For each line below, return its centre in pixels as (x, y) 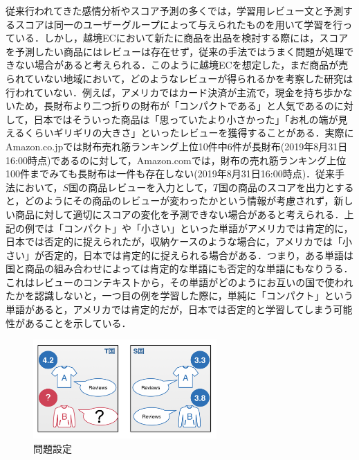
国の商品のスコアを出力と (277, 187)
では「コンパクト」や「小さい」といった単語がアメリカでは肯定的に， (194, 228)
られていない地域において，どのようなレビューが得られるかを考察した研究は (179, 78)
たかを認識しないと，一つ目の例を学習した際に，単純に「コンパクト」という (179, 295)
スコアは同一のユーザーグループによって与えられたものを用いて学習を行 (179, 24)
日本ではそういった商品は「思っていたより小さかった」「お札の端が (186, 119)
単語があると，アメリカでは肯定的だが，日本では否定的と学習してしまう (169, 309)
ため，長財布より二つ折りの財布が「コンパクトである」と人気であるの (174, 106)
